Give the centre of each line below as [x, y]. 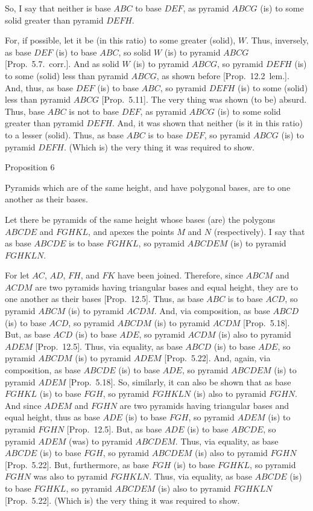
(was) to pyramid [100, 441]
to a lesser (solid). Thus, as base [64, 134]
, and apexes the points [131, 231]
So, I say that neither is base [58, 8]
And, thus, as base [39, 87]
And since [23, 405]
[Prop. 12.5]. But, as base [114, 429]
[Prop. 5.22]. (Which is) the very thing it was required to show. [122, 500]
